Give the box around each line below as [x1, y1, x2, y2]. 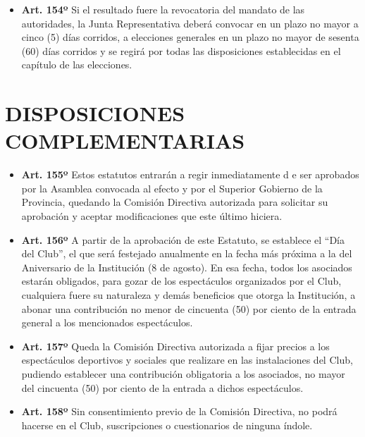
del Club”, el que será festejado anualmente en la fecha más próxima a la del [21, 246, 352, 261]
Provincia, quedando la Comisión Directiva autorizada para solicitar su [21, 195, 328, 209]
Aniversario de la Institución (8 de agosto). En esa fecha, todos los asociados [21, 259, 352, 274]
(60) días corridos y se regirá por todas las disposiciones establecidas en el [21, 43, 341, 58]
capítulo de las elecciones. [21, 57, 132, 72]
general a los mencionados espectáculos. [21, 315, 193, 330]
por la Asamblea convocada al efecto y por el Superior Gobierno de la [21, 180, 323, 195]
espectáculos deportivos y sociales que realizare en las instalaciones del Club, [21, 352, 353, 367]
